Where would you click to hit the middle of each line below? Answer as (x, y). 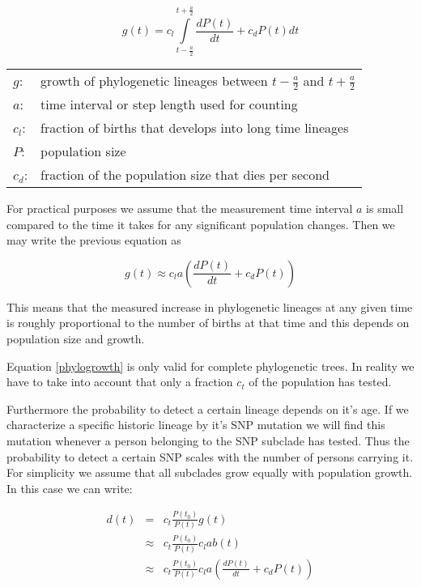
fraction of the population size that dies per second (185, 175)
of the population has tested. (320, 382)
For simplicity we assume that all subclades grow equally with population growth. (210, 472)
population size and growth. (76, 339)
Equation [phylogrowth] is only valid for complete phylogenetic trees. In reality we (210, 366)
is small (385, 208)
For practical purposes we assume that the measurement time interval (180, 208)
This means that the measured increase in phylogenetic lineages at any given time (210, 306)
